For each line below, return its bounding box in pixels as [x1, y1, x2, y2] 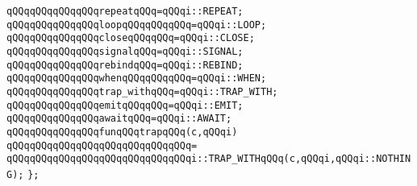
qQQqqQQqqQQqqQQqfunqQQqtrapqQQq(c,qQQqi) [6, 126, 238, 138]
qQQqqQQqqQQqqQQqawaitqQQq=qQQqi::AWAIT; [6, 113, 232, 125]
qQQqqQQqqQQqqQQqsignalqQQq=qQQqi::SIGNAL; [6, 45, 244, 57]
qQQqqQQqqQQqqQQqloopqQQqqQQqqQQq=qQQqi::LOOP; [6, 19, 267, 31]
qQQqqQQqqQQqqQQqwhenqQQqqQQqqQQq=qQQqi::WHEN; [6, 72, 267, 85]
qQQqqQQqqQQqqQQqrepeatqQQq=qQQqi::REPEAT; [6, 6, 244, 17]
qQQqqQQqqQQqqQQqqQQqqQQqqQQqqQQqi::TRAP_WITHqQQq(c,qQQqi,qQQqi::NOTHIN [6, 153, 411, 165]
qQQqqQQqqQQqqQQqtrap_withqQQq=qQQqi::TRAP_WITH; [6, 85, 278, 97]
